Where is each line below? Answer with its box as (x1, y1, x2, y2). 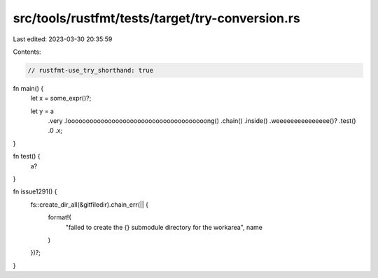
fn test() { (13, 152, 41, 161)
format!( (48, 213, 71, 221)
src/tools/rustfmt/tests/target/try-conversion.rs (13, 10, 300, 26)
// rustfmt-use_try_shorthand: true (27, 66, 154, 74)
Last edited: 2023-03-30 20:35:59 (13, 35, 113, 43)
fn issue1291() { (13, 187, 57, 196)
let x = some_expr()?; (30, 94, 92, 103)
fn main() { (13, 84, 44, 92)
